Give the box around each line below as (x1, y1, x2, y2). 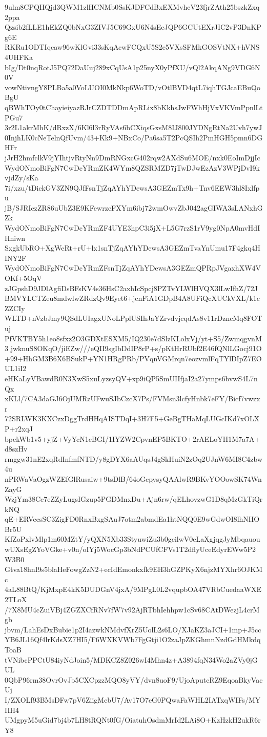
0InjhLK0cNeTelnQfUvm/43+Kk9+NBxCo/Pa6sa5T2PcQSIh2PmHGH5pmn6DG (5, 132, 263, 142)
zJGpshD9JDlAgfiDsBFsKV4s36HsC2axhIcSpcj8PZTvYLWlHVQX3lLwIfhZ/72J (5, 282, 258, 293)
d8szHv (5, 443, 28, 454)
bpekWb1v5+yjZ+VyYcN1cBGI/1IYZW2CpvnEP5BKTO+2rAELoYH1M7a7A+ (5, 433, 260, 444)
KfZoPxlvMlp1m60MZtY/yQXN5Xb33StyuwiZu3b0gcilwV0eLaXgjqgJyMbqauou (5, 534, 260, 544)
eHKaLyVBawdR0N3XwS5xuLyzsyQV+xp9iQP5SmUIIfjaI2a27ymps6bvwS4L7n (5, 373, 258, 383)
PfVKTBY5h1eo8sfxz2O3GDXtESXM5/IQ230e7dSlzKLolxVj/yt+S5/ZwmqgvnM (5, 333, 262, 343)
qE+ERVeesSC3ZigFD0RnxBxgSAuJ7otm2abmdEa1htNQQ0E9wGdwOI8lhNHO (5, 514, 260, 524)
